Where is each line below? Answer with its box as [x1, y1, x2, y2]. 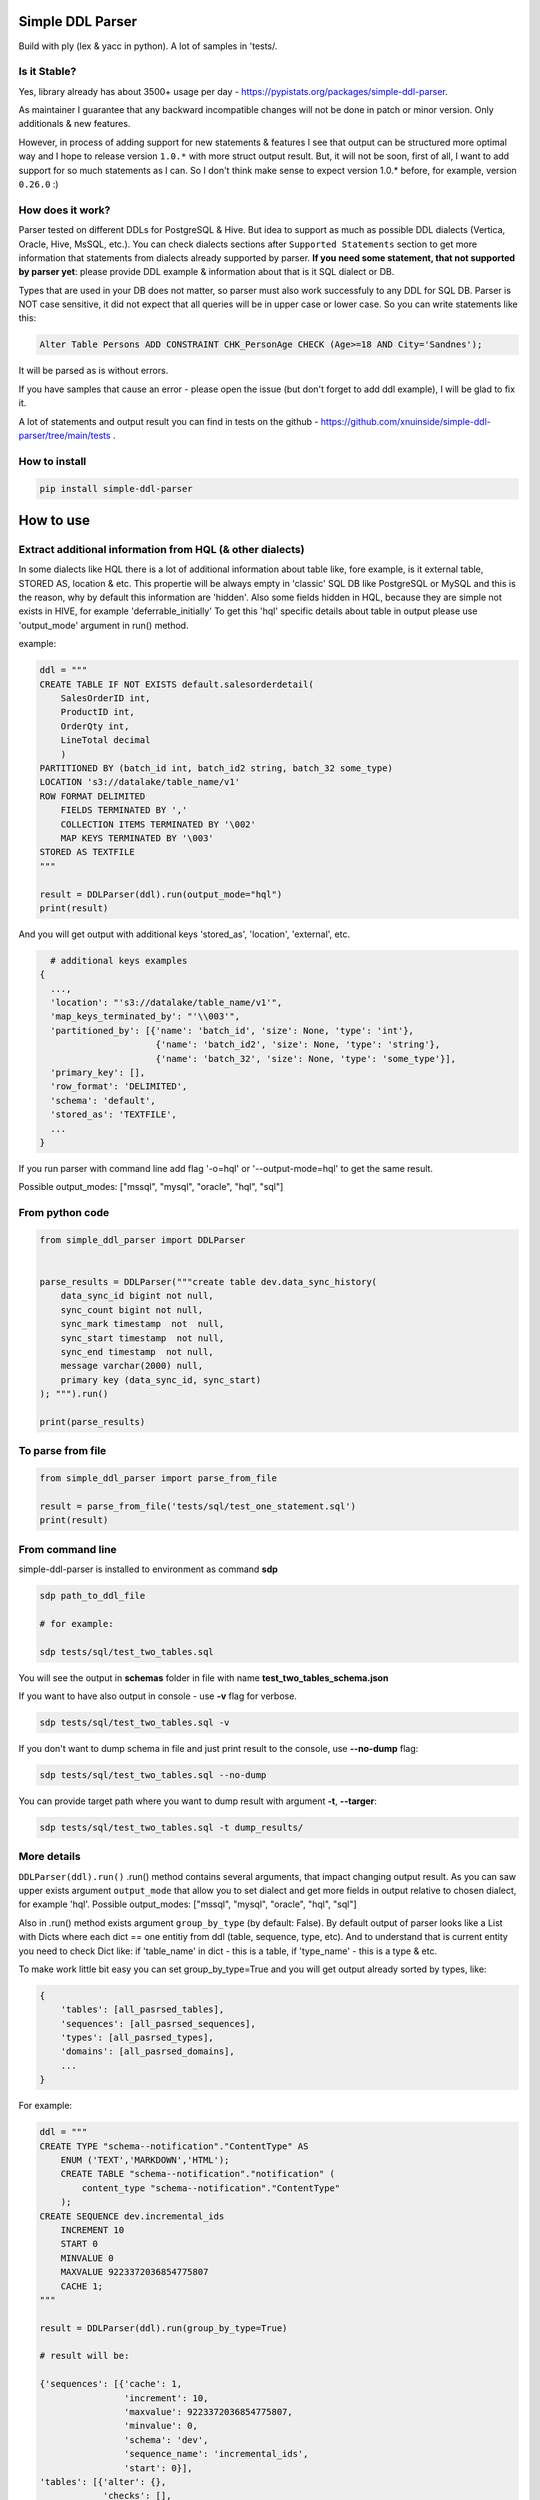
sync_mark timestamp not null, [60, 1318, 225, 1330]
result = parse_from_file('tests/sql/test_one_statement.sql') [39, 1500, 357, 1512]
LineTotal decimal [60, 735, 151, 746]
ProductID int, [60, 706, 135, 718]
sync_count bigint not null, [60, 1304, 204, 1315]
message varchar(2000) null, [60, 1360, 204, 1372]
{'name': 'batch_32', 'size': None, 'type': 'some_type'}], [155, 1053, 457, 1064]
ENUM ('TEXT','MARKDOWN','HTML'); [60, 2154, 230, 2165]
